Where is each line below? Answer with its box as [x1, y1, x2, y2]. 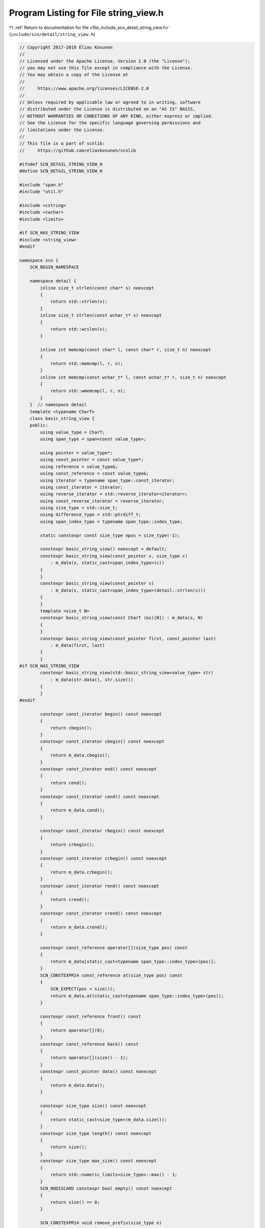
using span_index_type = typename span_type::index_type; [40, 519, 183, 524]
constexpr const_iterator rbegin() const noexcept [40, 828, 164, 834]
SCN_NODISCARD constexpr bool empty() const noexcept [40, 1185, 172, 1191]
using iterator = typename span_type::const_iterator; [40, 477, 175, 483]
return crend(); [50, 897, 90, 902]
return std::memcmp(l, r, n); [50, 361, 123, 366]
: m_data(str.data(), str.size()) [50, 677, 133, 682]
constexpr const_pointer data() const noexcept [40, 1069, 157, 1074]
